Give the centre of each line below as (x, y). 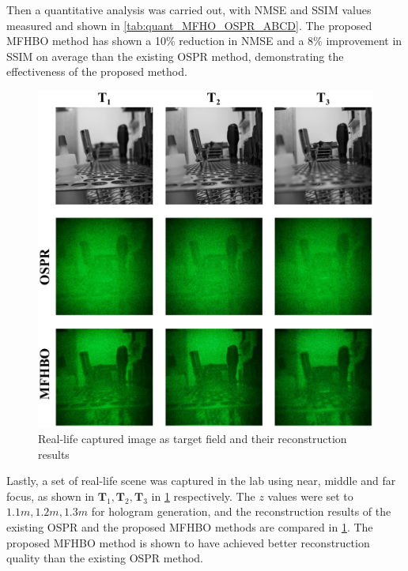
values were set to (310, 496)
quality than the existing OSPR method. (105, 558)
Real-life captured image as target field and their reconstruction (193, 439)
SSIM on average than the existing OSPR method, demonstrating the (175, 56)
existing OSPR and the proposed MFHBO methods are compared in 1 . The (190, 527)
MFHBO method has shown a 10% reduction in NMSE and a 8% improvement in (204, 41)
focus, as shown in (51, 496)
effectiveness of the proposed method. (97, 71)
